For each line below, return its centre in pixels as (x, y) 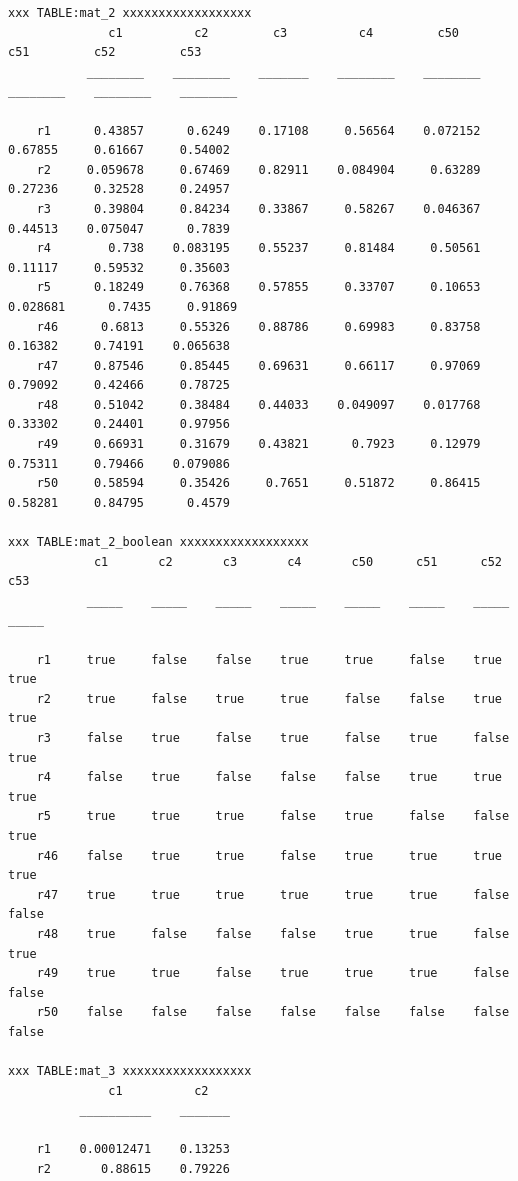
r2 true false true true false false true (269, 698)
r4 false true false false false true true (269, 777)
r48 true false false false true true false (273, 933)
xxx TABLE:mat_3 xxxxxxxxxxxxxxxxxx (130, 1071)
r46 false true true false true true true (269, 855)
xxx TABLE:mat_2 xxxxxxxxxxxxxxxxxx (130, 13)
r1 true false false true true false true (269, 659)
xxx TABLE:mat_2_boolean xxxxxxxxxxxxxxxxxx (158, 542)
